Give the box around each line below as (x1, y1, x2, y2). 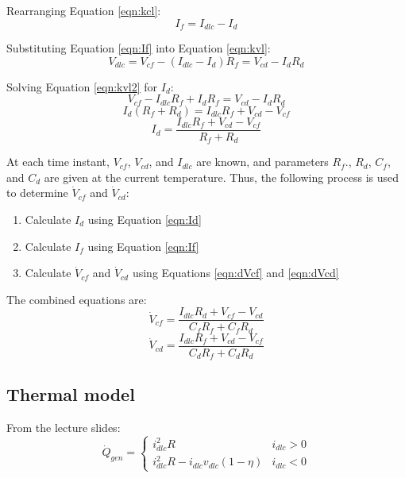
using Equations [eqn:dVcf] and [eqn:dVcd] (132, 264, 339, 281)
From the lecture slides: (6, 418, 121, 435)
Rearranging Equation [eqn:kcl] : (6, 2, 161, 18)
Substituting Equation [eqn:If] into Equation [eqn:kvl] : (6, 40, 271, 56)
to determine (6, 184, 68, 201)
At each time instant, (6, 153, 110, 170)
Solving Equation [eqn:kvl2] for (6, 78, 158, 94)
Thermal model (6, 381, 135, 406)
